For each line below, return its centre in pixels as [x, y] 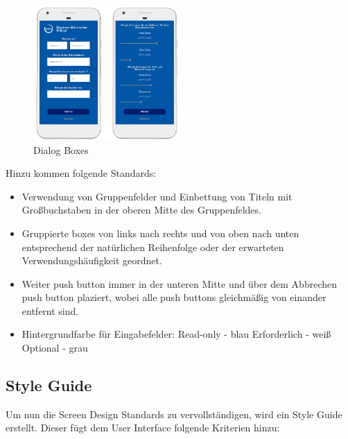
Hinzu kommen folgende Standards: [81, 173]
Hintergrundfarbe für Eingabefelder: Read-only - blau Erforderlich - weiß [176, 334]
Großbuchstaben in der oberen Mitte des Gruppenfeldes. [141, 210]
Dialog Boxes [61, 149]
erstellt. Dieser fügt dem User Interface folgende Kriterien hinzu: [143, 428]
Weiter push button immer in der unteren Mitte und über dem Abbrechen [179, 283]
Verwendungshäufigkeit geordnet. [92, 260]
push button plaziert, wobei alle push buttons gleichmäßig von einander [174, 297]
